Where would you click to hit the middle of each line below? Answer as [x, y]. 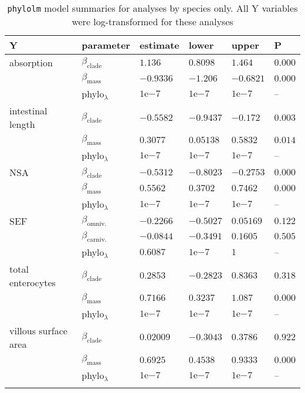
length [22, 124]
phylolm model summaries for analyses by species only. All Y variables [152, 8]
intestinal [28, 111]
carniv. [97, 239]
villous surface [38, 330]
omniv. [97, 224]
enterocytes [33, 282]
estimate [159, 45]
